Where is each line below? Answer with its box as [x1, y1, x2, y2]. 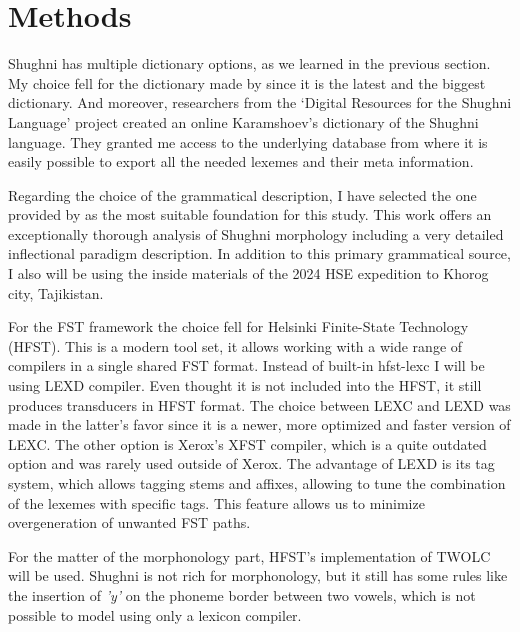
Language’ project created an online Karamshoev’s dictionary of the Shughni [8, 111, 479, 132]
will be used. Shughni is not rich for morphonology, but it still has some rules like [8, 565, 508, 586]
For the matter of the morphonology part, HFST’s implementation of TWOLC [8, 545, 491, 566]
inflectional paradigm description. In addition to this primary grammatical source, [8, 243, 511, 264]
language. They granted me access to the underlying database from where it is [8, 131, 488, 152]
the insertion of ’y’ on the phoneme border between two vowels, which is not [8, 584, 476, 605]
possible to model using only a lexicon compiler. [8, 604, 302, 625]
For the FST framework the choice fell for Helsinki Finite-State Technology [8, 316, 469, 337]
